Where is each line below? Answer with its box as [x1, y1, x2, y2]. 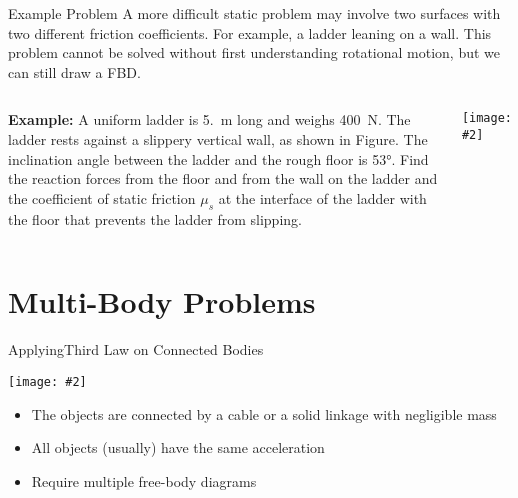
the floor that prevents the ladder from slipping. [8, 208, 302, 229]
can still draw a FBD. [8, 61, 141, 82]
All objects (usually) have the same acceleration [31, 437, 325, 458]
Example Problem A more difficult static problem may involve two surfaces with [8, 3, 501, 23]
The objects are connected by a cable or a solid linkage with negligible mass [31, 403, 497, 424]
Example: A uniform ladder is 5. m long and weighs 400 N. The [8, 109, 411, 130]
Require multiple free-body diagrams [31, 470, 257, 491]
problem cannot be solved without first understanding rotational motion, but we [8, 42, 500, 63]
